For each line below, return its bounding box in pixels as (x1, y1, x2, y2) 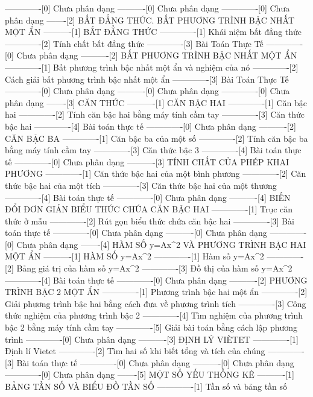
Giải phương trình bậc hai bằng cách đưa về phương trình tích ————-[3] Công (5, 297, 306, 310)
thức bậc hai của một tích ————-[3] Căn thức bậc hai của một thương (5, 179, 277, 191)
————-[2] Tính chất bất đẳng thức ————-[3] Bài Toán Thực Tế (5, 37, 264, 49)
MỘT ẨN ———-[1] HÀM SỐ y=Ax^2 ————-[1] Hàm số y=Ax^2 (5, 250, 264, 262)
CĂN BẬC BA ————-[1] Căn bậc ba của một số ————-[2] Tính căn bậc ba (5, 132, 308, 144)
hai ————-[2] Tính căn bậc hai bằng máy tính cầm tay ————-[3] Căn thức (5, 108, 305, 121)
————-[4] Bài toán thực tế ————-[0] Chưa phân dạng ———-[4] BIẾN (5, 191, 291, 203)
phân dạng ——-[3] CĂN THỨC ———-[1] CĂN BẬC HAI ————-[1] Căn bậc (5, 96, 308, 109)
